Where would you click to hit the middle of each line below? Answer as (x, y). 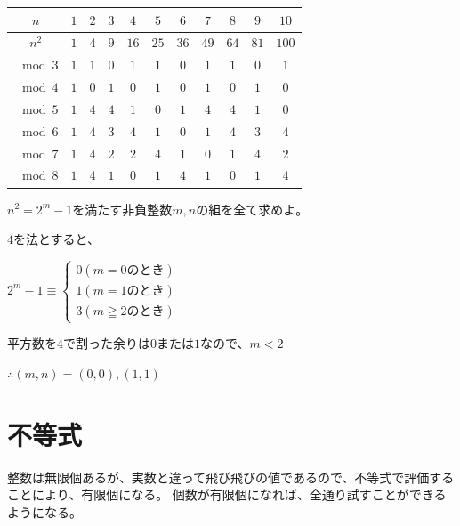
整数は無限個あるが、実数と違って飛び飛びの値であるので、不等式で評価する (231, 477)
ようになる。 (44, 511)
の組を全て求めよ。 (252, 209)
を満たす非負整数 (122, 209)
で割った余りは (107, 343)
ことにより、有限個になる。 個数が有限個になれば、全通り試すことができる (227, 494)
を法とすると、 (57, 239)
